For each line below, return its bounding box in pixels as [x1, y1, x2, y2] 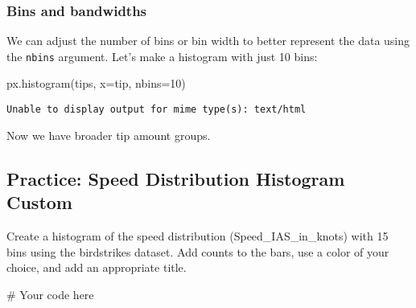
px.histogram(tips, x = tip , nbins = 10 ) [6, 75, 186, 92]
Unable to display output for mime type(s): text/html [6, 104, 307, 116]
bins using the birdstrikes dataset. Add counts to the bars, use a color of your [6, 243, 389, 260]
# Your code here [6, 285, 94, 302]
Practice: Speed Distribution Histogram [6, 166, 345, 191]
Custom [6, 190, 72, 215]
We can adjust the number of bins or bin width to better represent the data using [6, 32, 410, 49]
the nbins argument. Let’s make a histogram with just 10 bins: [6, 47, 318, 64]
